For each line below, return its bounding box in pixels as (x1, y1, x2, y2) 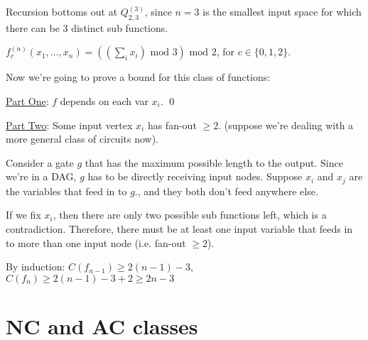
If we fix (6, 207, 41, 222)
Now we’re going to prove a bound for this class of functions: (6, 70, 271, 84)
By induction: (6, 259, 65, 274)
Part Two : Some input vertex (6, 117, 133, 132)
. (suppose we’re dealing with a (218, 117, 354, 132)
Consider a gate (6, 155, 74, 170)
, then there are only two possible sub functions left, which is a (53, 207, 327, 222)
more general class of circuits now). (6, 131, 158, 146)
